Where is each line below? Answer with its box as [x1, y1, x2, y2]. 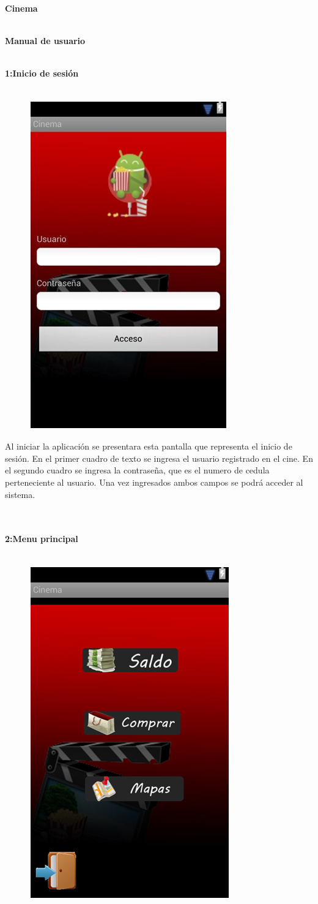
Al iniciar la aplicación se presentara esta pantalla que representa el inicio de [5, 440, 292, 453]
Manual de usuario [5, 34, 86, 47]
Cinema [5, 2, 38, 14]
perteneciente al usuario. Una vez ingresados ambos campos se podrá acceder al [5, 475, 303, 488]
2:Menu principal [5, 532, 78, 545]
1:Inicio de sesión [5, 67, 79, 80]
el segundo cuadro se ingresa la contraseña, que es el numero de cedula [5, 464, 270, 476]
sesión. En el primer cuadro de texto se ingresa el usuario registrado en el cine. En [5, 451, 313, 464]
